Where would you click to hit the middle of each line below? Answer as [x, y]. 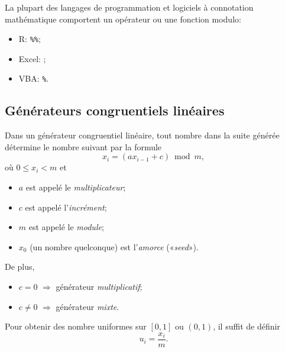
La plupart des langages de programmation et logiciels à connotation [129, 7]
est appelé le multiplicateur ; [76, 187]
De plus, [20, 267]
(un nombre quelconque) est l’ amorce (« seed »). [114, 246]
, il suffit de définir [247, 326]
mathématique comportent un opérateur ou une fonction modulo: [123, 19]
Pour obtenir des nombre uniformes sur [76, 326]
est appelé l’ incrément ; [66, 207]
